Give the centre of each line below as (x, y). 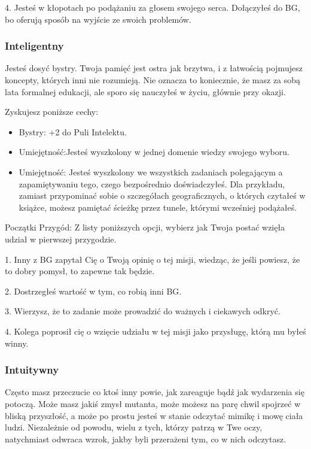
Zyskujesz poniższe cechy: (52, 112)
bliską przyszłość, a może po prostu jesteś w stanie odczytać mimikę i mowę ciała (154, 415)
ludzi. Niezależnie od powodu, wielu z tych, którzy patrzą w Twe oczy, (134, 427)
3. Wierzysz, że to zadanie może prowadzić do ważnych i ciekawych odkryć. (143, 311)
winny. (17, 343)
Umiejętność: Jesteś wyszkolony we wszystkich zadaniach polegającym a (151, 172)
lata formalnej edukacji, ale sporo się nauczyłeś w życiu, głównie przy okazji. (145, 91)
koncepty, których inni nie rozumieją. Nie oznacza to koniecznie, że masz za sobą (153, 80)
